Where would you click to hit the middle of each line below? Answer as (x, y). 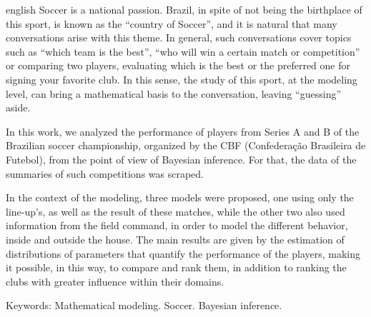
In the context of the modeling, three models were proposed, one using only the (180, 197)
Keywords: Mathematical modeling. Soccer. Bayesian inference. (144, 305)
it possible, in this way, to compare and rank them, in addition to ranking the (176, 267)
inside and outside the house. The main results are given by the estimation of (175, 239)
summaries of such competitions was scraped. (105, 173)
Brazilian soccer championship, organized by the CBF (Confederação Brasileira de (186, 145)
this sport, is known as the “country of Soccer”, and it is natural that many (172, 23)
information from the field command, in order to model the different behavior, (177, 225)
